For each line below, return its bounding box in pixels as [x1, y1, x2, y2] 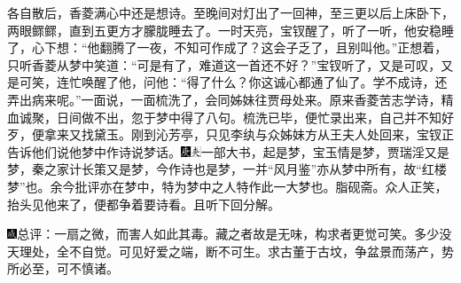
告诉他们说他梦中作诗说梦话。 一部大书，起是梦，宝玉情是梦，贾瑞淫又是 [7, 142, 449, 161]
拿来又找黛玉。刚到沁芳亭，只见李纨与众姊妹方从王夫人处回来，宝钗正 [43, 125, 454, 144]
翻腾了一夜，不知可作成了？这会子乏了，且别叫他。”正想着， [99, 38, 448, 57]
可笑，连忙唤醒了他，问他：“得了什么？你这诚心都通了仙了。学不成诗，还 [19, 73, 448, 91]
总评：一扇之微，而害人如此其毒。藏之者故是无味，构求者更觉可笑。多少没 [17, 224, 452, 243]
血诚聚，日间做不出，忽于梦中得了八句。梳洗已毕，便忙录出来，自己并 [7, 107, 417, 126]
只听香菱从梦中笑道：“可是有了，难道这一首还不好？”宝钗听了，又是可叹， [7, 55, 441, 74]
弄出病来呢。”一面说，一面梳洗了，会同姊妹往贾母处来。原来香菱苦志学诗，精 [7, 90, 454, 108]
